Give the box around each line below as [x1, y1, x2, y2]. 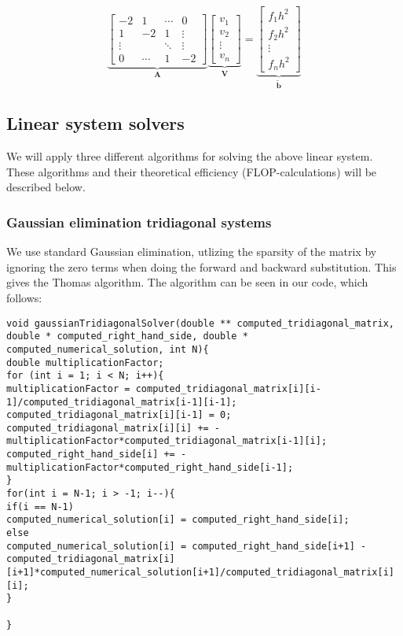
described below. [6, 179, 86, 195]
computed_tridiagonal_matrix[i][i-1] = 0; [6, 409, 232, 421]
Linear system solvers [6, 111, 185, 135]
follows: [6, 289, 42, 305]
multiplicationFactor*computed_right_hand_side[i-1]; [6, 461, 294, 473]
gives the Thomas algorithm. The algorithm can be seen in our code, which [6, 274, 368, 290]
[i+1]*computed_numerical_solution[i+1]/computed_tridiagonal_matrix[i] [6, 567, 394, 579]
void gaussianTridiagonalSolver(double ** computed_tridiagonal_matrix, [6, 317, 394, 329]
